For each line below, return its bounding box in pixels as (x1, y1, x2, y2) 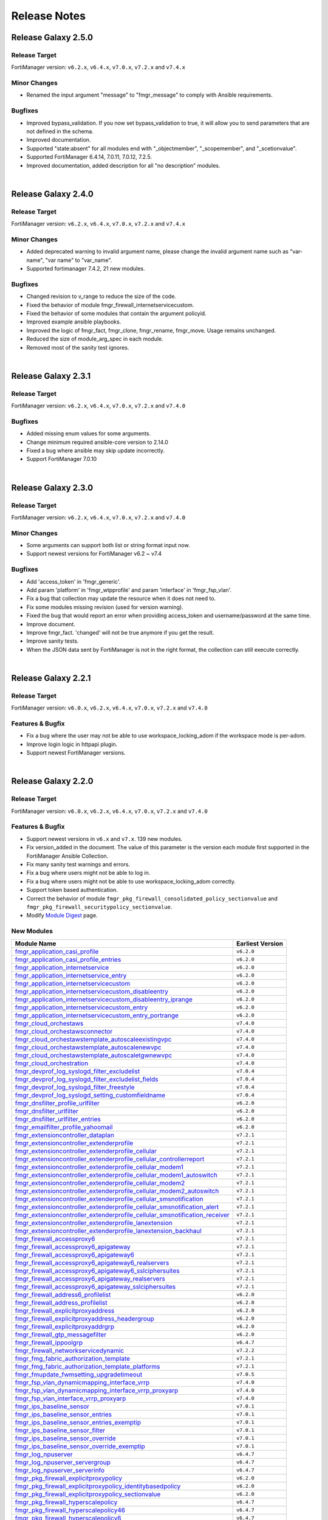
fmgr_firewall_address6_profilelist (15, 1290, 111, 1299)
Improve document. (26, 620, 76, 627)
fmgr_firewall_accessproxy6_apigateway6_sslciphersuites (15, 1266, 180, 1275)
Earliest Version (236, 939, 284, 948)
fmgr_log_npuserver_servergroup (15, 1458, 111, 1466)
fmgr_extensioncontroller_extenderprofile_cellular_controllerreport (15, 1155, 205, 1163)
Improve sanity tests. (26, 637, 79, 644)
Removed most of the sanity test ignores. (26, 344, 130, 351)
